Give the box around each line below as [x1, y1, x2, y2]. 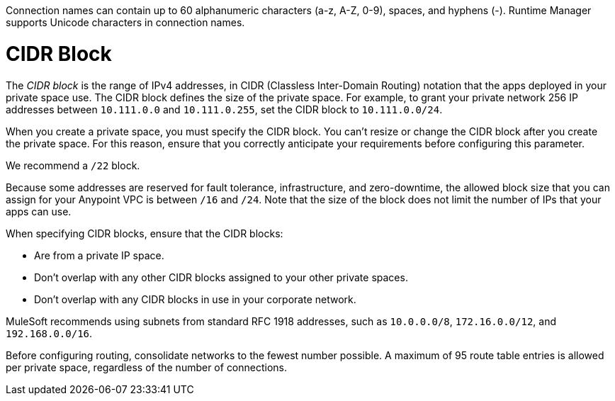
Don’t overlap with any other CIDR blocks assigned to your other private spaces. [34, 271, 408, 283]
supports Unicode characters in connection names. [6, 16, 245, 28]
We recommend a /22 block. [6, 159, 140, 171]
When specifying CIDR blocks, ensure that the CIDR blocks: [6, 227, 283, 239]
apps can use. [6, 205, 72, 218]
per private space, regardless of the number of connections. [6, 361, 288, 373]
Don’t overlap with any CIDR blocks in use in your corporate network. [34, 293, 356, 305]
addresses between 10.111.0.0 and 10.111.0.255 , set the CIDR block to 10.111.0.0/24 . [6, 103, 443, 115]
